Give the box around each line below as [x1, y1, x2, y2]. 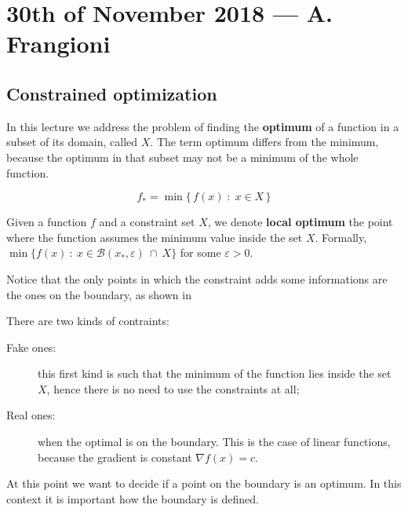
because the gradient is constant [38, 448, 192, 465]
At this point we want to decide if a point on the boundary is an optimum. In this [6, 475, 402, 492]
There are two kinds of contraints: [6, 313, 169, 329]
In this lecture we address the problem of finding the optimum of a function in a [6, 118, 399, 134]
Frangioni [6, 27, 111, 60]
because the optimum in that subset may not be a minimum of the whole [6, 148, 359, 165]
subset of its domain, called [6, 133, 138, 150]
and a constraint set [99, 214, 195, 230]
